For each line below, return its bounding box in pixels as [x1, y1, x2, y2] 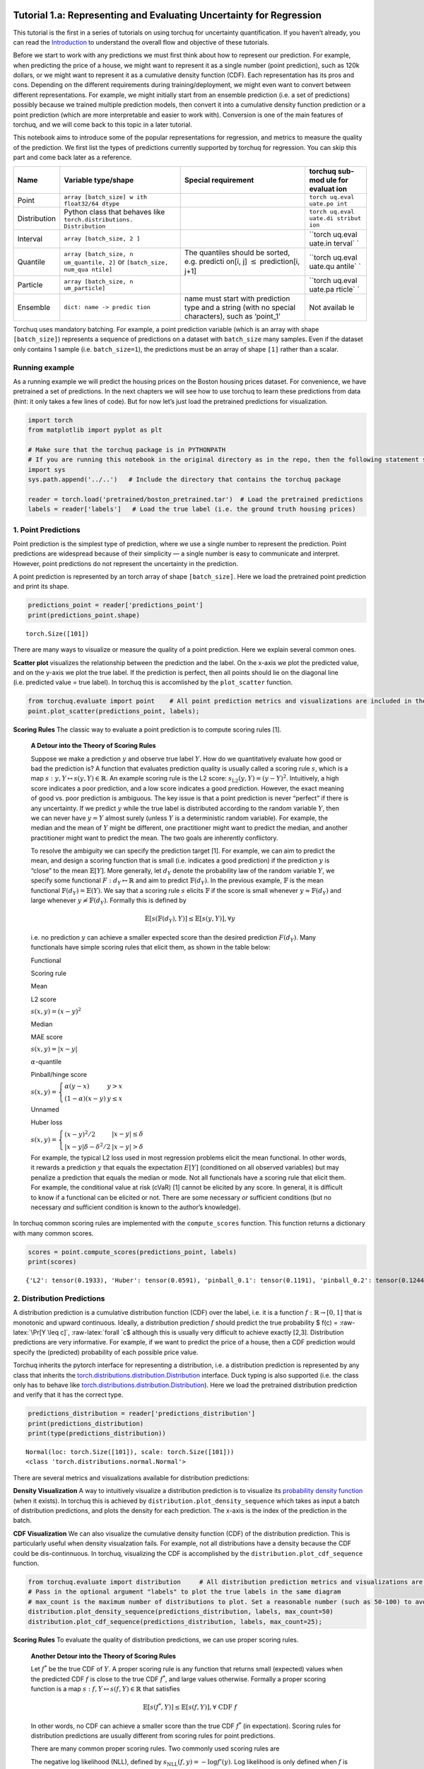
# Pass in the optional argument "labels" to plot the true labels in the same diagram [28, 1588, 341, 1596]
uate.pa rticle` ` [309, 284, 360, 294]
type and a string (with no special [184, 302, 296, 312]
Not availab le [309, 302, 355, 312]
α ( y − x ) [64, 1082, 90, 1090]
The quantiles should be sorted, [184, 248, 290, 258]
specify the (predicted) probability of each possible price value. [13, 1348, 199, 1356]
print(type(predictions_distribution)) [28, 1429, 166, 1438]
